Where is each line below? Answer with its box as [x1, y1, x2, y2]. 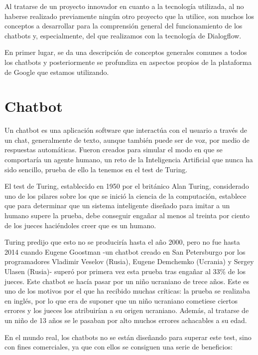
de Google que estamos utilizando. [4, 66, 109, 77]
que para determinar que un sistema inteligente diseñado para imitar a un [4, 200, 230, 211]
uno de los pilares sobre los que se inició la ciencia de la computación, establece [4, 190, 247, 201]
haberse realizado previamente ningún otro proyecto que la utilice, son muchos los [4, 10, 254, 21]
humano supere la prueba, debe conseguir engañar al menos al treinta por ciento [4, 210, 250, 221]
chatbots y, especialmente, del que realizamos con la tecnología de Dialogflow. [4, 30, 242, 40]
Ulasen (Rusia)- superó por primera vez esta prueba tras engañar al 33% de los [4, 266, 246, 276]
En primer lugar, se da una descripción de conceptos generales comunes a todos [4, 47, 247, 57]
